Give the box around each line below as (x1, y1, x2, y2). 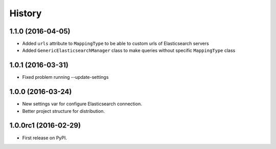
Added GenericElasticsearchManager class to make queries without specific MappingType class (22, 47, 236, 53)
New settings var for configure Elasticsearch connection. (22, 101, 143, 107)
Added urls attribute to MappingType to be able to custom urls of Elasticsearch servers (22, 41, 209, 47)
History (9, 8, 42, 19)
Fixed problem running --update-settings (22, 74, 109, 80)
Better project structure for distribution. (22, 108, 105, 114)
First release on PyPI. (22, 135, 67, 141)
